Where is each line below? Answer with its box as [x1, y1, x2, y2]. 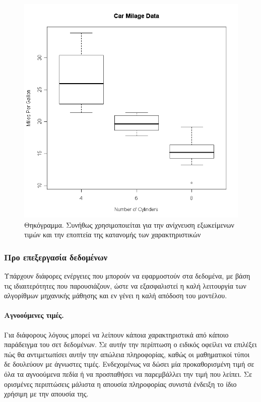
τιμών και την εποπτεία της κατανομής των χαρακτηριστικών [24, 229, 201, 240]
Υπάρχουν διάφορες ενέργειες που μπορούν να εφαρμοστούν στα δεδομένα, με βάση [4, 271, 250, 281]
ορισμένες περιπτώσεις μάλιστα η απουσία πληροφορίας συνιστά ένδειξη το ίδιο [4, 378, 237, 389]
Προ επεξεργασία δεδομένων [4, 250, 108, 263]
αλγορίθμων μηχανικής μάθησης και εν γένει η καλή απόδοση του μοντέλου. [4, 290, 227, 301]
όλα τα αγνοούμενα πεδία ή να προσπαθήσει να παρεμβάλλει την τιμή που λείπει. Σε [4, 368, 252, 379]
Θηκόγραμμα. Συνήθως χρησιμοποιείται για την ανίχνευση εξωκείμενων [24, 219, 234, 230]
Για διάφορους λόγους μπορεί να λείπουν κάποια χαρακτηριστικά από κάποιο [4, 329, 229, 340]
